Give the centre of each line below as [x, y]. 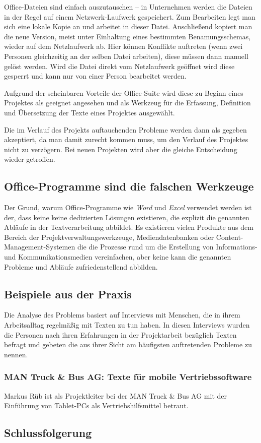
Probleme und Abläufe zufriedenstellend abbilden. [81, 266]
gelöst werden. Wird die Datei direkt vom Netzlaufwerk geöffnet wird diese [119, 66]
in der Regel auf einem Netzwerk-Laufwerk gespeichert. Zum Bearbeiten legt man [130, 16]
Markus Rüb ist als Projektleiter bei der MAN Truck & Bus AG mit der [116, 395]
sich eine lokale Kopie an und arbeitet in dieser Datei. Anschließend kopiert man [128, 26]
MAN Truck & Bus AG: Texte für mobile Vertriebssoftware [128, 377]
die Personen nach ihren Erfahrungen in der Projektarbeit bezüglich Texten [120, 334]
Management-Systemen [40, 247]
